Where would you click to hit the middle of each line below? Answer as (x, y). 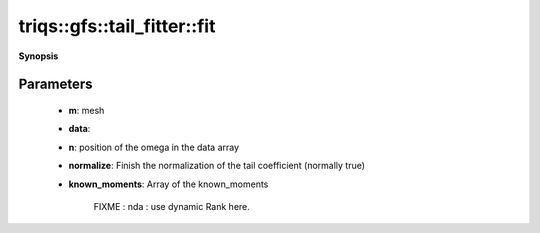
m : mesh (86, 110)
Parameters (55, 84)
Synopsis (38, 56)
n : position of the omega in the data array (154, 147)
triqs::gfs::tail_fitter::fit (117, 26)
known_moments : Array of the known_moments (168, 184)
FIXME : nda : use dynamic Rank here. (171, 206)
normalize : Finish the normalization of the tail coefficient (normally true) (216, 166)
